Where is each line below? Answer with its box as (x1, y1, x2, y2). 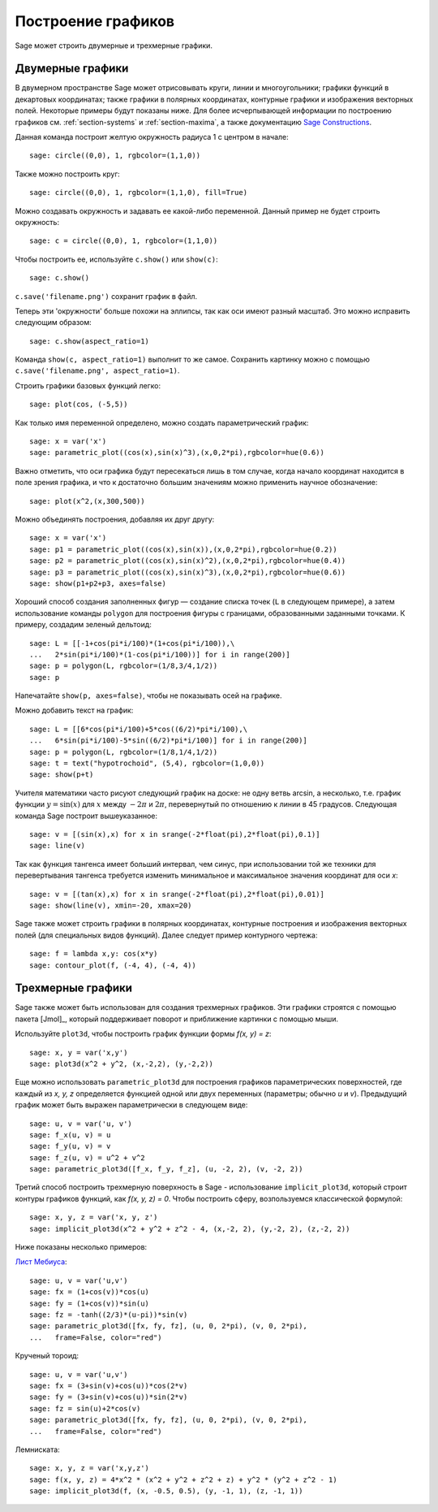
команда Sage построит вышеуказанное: (15, 811, 158, 821)
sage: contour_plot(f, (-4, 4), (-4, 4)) (29, 960, 196, 970)
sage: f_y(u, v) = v (29, 1142, 111, 1151)
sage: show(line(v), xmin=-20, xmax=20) (29, 900, 192, 910)
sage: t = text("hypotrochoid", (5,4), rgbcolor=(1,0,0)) (29, 759, 265, 768)
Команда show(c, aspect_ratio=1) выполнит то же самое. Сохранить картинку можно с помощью (15, 354, 371, 365)
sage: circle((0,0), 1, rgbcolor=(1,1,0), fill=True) (29, 188, 247, 197)
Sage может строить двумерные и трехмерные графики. (15, 41, 213, 50)
